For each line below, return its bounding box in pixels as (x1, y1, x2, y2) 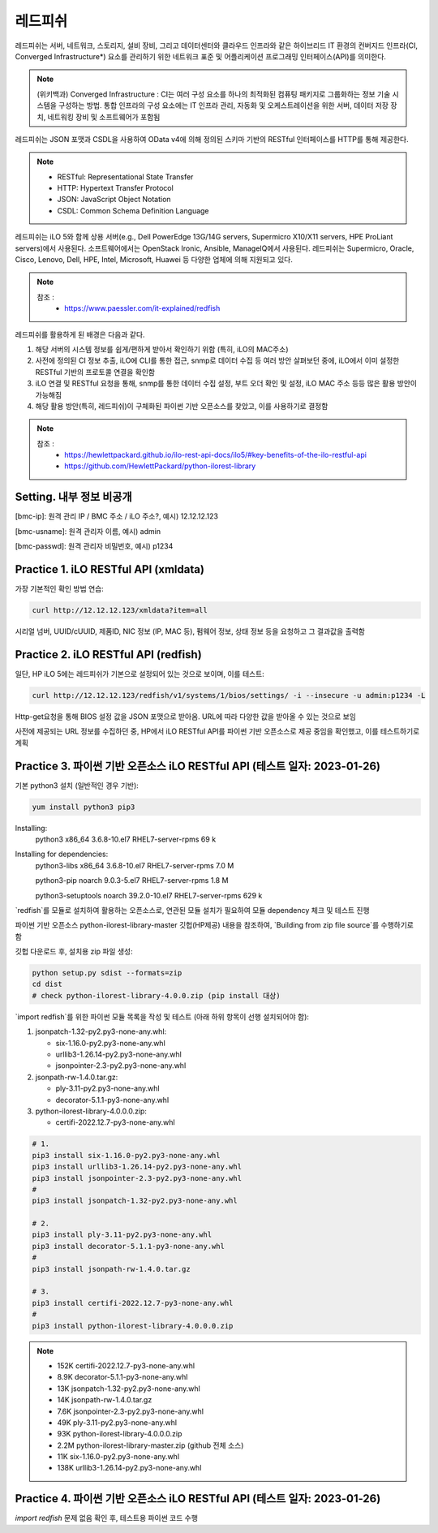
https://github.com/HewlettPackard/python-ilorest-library (64, 461, 256, 471)
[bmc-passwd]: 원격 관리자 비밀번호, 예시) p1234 (15, 541, 174, 551)
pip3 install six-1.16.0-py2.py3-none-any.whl (32, 1151, 221, 1160)
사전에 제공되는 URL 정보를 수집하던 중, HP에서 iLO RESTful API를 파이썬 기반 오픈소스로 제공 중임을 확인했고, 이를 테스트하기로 (15, 726, 420, 736)
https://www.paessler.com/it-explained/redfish (64, 304, 221, 313)
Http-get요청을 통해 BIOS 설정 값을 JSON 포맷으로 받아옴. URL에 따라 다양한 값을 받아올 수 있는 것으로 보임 (15, 711, 357, 721)
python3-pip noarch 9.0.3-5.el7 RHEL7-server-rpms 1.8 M (35, 876, 229, 885)
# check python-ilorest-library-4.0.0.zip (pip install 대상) (32, 991, 281, 1000)
